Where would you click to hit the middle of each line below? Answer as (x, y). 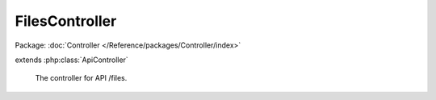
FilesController (66, 21)
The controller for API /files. (81, 78)
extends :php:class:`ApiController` (71, 60)
